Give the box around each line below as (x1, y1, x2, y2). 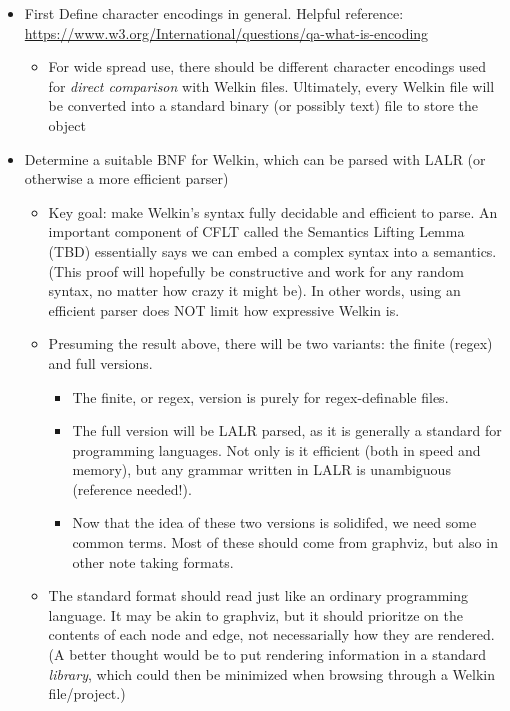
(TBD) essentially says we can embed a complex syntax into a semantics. (48, 240, 497, 261)
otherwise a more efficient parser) (24, 168, 229, 189)
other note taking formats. (72, 551, 234, 572)
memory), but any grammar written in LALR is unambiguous (72, 459, 451, 480)
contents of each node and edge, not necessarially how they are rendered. (48, 624, 495, 645)
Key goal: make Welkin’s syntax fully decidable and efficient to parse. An (48, 201, 498, 222)
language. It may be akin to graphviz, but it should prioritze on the (48, 604, 463, 625)
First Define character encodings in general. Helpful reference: (24, 3, 404, 23)
